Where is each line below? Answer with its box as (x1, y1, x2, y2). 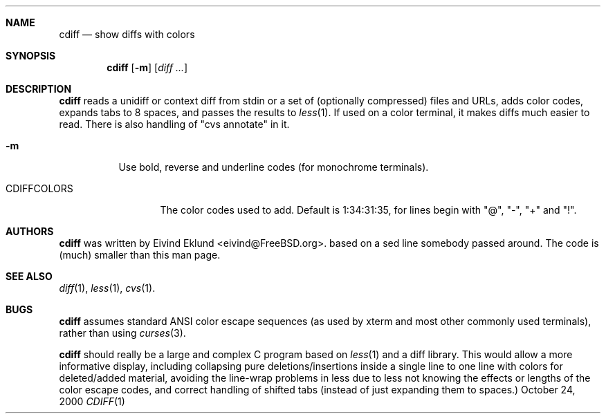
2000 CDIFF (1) (59, 395, 125, 407)
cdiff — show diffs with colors (59, 28, 195, 40)
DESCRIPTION (6, 83, 72, 95)
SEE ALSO (6, 270, 53, 282)
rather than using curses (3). (59, 327, 186, 339)
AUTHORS (6, 225, 54, 237)
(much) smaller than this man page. (59, 249, 221, 261)
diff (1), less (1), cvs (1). (59, 282, 156, 294)
